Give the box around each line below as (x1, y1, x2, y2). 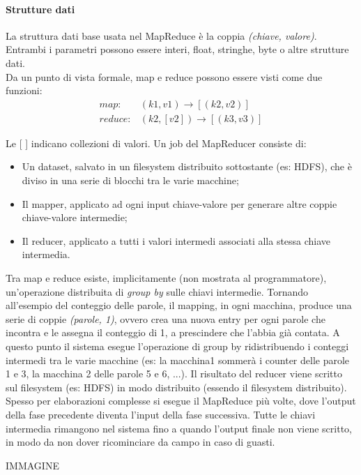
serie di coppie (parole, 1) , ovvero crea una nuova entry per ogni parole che (6, 311, 325, 326)
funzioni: (6, 83, 43, 98)
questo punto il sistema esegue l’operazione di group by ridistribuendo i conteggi (6, 338, 349, 353)
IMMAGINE (6, 458, 59, 472)
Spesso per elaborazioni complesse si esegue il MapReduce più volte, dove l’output (6, 393, 356, 408)
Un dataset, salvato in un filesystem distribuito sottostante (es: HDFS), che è (22, 159, 352, 174)
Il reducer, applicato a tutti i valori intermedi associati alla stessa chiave (22, 233, 331, 248)
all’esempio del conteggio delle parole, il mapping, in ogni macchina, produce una (6, 298, 352, 312)
